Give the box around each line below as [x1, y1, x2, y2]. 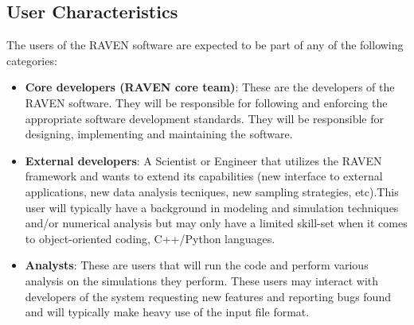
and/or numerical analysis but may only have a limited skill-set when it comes [25, 215, 408, 231]
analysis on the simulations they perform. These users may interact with [25, 272, 379, 288]
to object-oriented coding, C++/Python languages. [25, 230, 275, 246]
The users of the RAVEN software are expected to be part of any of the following [6, 37, 404, 53]
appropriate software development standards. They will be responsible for [25, 110, 384, 126]
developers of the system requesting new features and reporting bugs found [25, 288, 391, 304]
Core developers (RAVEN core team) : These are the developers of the [25, 79, 395, 95]
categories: [6, 52, 57, 68]
